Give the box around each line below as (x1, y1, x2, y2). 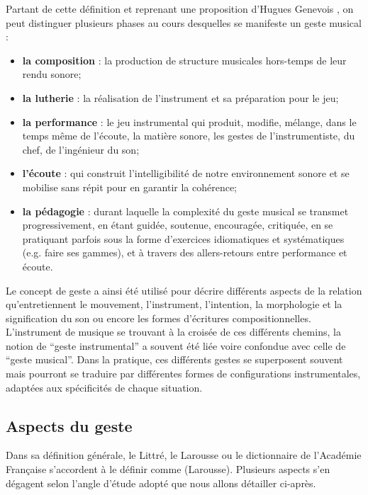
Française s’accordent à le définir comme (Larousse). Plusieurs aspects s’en (6, 462, 330, 477)
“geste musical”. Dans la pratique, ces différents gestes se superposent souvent (6, 352, 343, 367)
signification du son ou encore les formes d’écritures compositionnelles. (6, 310, 311, 325)
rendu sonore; (22, 67, 82, 81)
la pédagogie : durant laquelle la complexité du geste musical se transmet (22, 203, 349, 218)
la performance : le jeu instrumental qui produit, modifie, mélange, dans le (22, 114, 357, 129)
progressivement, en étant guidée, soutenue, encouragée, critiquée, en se (22, 217, 333, 232)
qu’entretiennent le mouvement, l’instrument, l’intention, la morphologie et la (6, 297, 342, 312)
